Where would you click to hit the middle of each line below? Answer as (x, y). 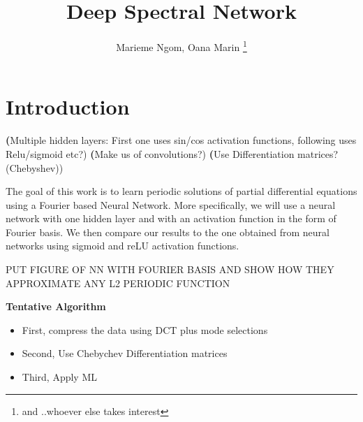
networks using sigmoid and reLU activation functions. (123, 246)
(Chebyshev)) (35, 167)
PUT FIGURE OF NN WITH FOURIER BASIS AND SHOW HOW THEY (170, 269)
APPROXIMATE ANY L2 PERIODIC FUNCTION (118, 283)
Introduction (68, 107)
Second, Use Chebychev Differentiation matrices (125, 353)
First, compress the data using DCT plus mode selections (145, 329)
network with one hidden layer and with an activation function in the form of (171, 218)
